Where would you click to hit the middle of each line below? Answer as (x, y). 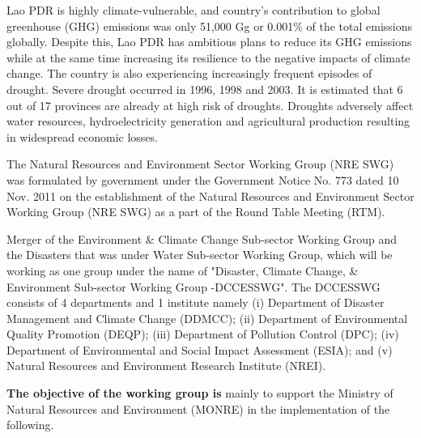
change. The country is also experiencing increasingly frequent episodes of (189, 73)
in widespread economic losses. (82, 136)
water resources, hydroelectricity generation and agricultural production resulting (208, 121)
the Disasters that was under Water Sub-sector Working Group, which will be (200, 255)
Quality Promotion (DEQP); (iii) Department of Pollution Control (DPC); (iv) (203, 334)
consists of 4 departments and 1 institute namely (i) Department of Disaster (196, 302)
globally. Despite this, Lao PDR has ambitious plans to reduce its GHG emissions (209, 42)
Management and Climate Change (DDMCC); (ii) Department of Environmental (207, 318)
